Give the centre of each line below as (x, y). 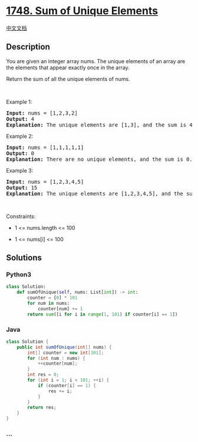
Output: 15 (22, 188)
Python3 (19, 275)
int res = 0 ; (43, 375)
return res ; (42, 408)
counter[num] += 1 (60, 308)
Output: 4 (20, 119)
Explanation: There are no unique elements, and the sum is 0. (99, 159)
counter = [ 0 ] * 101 (52, 298)
